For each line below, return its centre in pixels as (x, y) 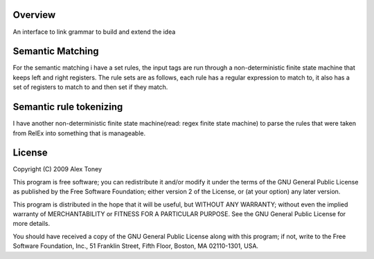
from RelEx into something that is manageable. (79, 133)
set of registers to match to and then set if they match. (90, 87)
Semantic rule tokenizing (68, 107)
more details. (32, 224)
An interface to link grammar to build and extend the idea (94, 32)
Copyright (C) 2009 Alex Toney (57, 169)
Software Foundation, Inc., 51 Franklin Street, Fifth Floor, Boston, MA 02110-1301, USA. (136, 246)
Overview (34, 15)
